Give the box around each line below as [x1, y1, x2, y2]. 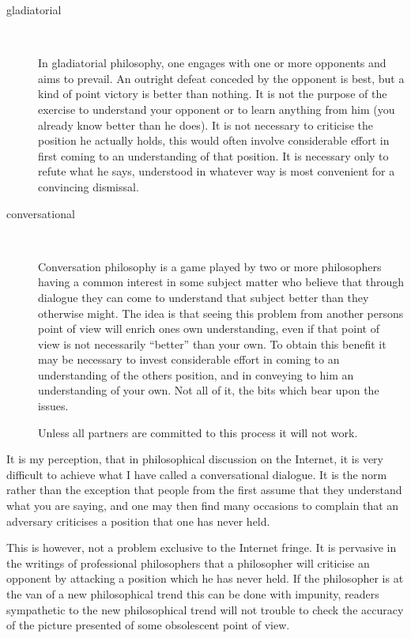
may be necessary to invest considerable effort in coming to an [38, 351, 340, 368]
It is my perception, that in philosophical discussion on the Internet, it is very [6, 451, 383, 467]
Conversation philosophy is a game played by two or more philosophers [38, 258, 382, 274]
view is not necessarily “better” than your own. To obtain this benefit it [38, 335, 386, 352]
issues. [38, 398, 69, 414]
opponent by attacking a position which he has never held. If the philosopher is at [6, 570, 404, 587]
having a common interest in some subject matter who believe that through [38, 274, 405, 290]
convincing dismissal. [38, 178, 139, 194]
